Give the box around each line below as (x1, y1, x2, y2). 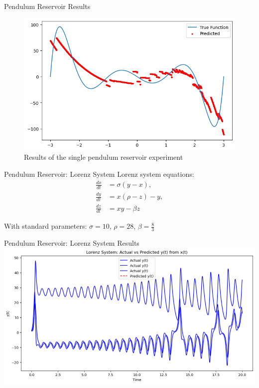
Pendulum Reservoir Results (4, 1, 91, 11)
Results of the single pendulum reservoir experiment (24, 152, 183, 162)
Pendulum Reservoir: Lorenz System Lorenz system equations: (4, 168, 194, 179)
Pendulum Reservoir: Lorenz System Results (4, 238, 139, 248)
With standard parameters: (4, 221, 87, 231)
